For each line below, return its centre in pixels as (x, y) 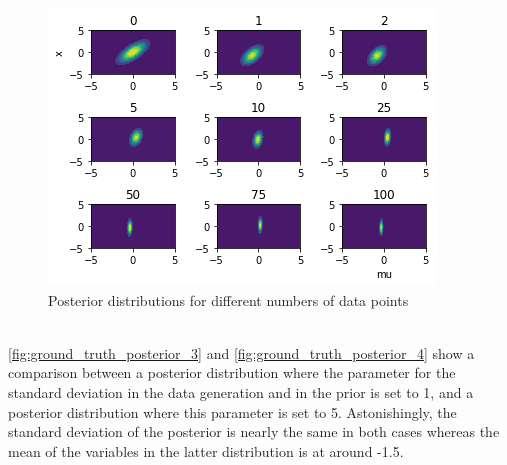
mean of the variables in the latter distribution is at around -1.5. (206, 450)
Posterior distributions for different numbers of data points (228, 299)
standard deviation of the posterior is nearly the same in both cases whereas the (254, 431)
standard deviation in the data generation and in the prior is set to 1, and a (241, 391)
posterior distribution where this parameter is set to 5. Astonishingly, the (232, 411)
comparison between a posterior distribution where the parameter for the (232, 372)
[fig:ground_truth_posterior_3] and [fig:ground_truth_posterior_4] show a (241, 352)
